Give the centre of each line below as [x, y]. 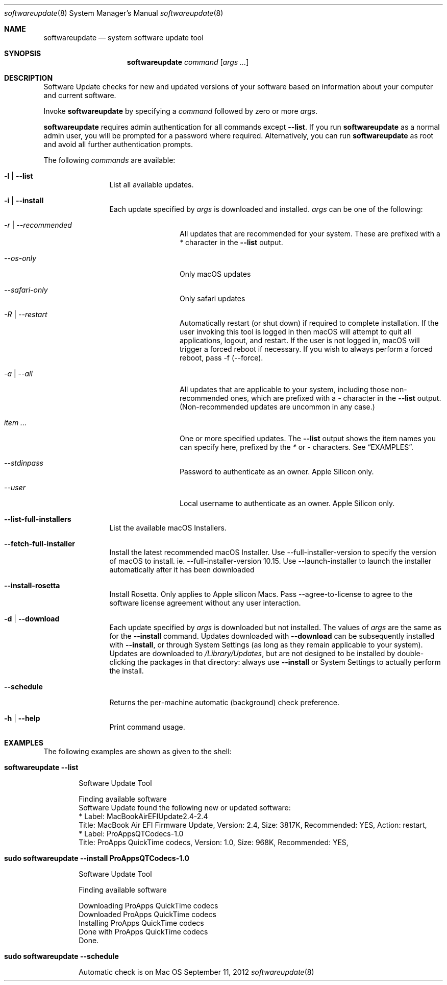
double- [411, 653]
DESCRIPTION [29, 78]
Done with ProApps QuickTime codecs [143, 932]
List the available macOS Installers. [168, 528]
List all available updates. [152, 185]
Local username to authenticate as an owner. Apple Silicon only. [287, 503]
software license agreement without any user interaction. [205, 603]
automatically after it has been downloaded [182, 570]
